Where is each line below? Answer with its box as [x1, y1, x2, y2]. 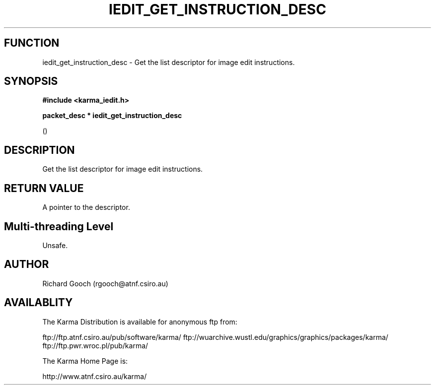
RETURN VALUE [4, 182, 84, 194]
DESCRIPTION [4, 143, 75, 156]
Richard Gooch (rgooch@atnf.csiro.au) [42, 279, 168, 288]
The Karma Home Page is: [42, 356, 128, 365]
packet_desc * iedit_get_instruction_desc [42, 111, 182, 120]
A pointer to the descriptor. [42, 203, 130, 212]
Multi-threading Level [4, 220, 114, 233]
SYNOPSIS [4, 75, 58, 88]
